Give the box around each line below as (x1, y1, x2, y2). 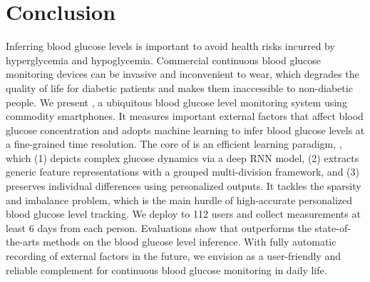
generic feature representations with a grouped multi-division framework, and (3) (6, 164, 359, 179)
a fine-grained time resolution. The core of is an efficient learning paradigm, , (6, 136, 342, 151)
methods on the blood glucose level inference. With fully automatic (43, 234, 336, 249)
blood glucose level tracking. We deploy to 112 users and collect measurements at (6, 206, 361, 221)
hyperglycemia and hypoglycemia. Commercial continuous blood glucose (6, 52, 322, 67)
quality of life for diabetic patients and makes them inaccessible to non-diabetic (6, 80, 353, 95)
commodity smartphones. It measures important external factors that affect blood (6, 109, 364, 124)
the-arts (6, 234, 40, 249)
